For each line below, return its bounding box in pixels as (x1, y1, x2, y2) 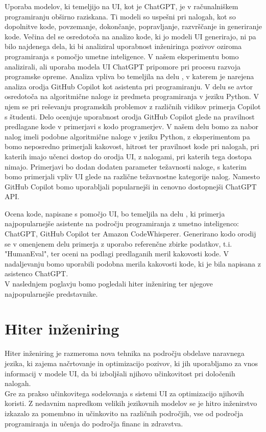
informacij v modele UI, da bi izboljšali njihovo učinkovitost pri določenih (5, 368, 235, 378)
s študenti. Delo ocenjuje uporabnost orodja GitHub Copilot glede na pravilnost (5, 111, 255, 122)
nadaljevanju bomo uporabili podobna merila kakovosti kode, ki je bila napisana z (5, 258, 261, 269)
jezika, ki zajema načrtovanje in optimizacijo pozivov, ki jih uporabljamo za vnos (5, 357, 258, 368)
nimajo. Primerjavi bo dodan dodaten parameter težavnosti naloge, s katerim (5, 161, 247, 172)
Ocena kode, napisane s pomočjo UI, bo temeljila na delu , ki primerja (5, 208, 225, 219)
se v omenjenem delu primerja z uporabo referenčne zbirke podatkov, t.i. (5, 238, 232, 249)
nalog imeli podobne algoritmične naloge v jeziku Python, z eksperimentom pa (5, 131, 250, 141)
